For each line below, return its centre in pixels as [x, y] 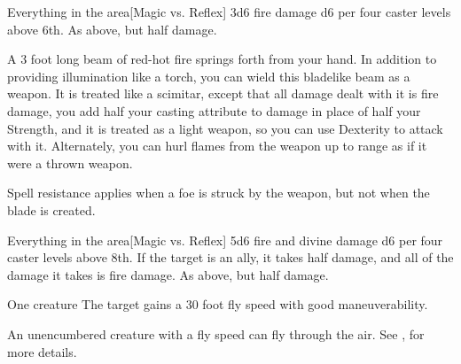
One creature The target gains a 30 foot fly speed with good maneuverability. [218, 304]
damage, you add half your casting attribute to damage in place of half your [214, 110]
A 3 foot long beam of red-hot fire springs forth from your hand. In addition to [222, 59]
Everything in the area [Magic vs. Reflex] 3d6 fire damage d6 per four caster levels [229, 12]
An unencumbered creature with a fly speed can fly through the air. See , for [216, 333]
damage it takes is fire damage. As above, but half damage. [168, 274]
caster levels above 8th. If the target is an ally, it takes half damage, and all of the [230, 257]
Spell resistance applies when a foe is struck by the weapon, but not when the [219, 193]
